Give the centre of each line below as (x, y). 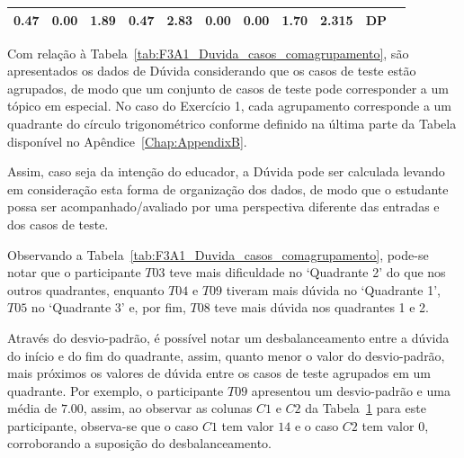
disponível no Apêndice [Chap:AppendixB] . (127, 141)
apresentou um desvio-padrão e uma (351, 390)
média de (32, 408)
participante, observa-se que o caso (103, 425)
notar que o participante (74, 272)
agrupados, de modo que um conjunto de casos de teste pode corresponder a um (228, 88)
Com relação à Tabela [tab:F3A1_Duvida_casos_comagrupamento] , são (208, 53)
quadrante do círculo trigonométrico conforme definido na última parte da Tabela (232, 123)
